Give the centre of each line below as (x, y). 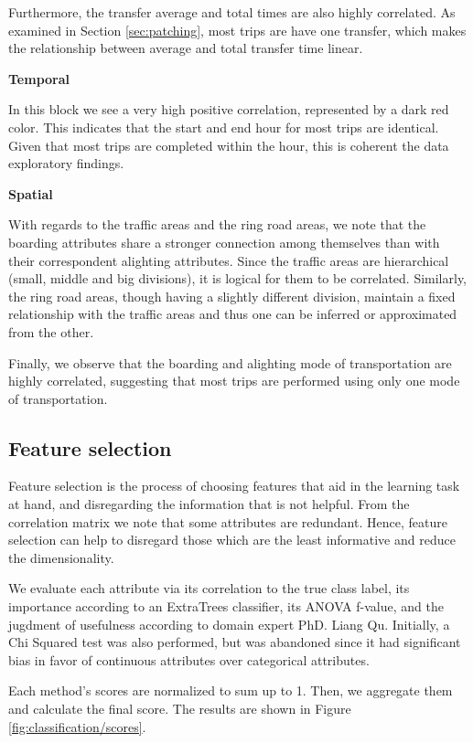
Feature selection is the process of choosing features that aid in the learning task (234, 486)
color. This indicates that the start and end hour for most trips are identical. (224, 127)
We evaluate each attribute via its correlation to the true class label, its (209, 588)
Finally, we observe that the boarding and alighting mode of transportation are (230, 362)
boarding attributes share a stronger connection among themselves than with (224, 242)
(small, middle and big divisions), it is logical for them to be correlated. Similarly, (238, 278)
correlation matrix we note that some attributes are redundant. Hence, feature (228, 521)
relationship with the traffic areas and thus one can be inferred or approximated (233, 314)
